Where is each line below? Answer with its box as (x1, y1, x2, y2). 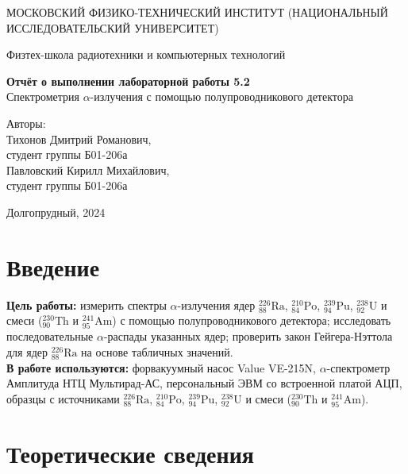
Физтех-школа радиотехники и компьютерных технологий (6, 46, 286, 63)
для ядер (6, 344, 48, 360)
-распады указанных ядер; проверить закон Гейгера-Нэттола (103, 328, 393, 345)
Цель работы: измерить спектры (6, 296, 167, 313)
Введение (6, 250, 100, 283)
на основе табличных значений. (81, 344, 233, 360)
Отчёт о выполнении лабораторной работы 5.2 (6, 72, 250, 89)
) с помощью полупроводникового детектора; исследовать (112, 312, 391, 329)
